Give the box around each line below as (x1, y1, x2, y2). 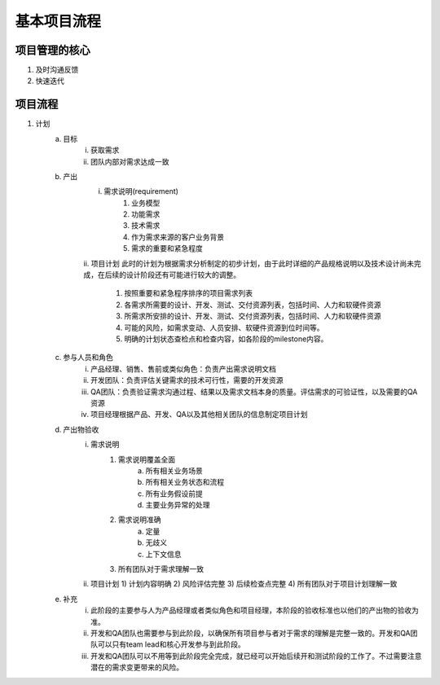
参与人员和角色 (63, 353, 113, 362)
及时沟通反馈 (35, 65, 79, 75)
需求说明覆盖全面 (118, 454, 175, 464)
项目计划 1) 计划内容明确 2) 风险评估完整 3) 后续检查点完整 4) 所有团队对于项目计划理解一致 (90, 579, 398, 589)
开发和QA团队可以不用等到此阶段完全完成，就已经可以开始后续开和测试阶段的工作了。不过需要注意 (90, 651, 422, 661)
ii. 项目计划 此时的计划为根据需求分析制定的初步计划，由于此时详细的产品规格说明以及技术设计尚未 (83, 258, 415, 268)
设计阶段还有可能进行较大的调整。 (125, 270, 240, 280)
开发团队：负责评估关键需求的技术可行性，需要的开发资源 (90, 375, 284, 385)
